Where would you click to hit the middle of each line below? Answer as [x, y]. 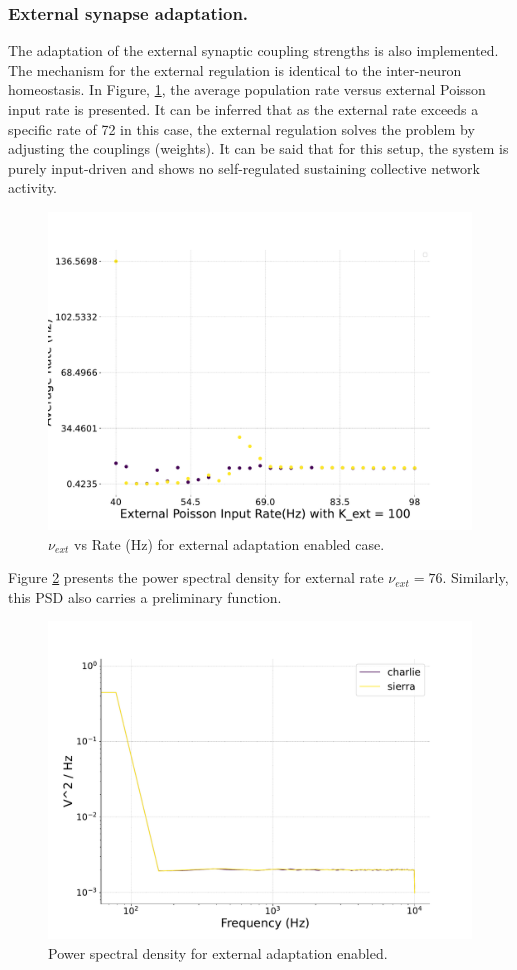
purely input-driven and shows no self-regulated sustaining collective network [244, 167]
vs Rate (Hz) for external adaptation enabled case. [229, 543]
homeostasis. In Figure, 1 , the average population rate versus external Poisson [247, 89]
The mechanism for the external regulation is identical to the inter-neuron [235, 69]
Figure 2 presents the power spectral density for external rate [196, 577]
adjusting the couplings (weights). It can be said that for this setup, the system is [258, 148]
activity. [33, 187]
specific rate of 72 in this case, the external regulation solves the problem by [241, 128]
